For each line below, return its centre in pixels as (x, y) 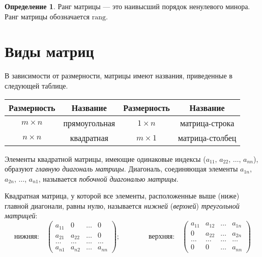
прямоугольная (89, 123)
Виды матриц (49, 51)
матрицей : (21, 216)
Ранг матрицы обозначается (47, 16)
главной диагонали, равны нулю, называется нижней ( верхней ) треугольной (122, 205)
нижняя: (27, 236)
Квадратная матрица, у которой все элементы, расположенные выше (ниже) (122, 196)
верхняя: (162, 236)
